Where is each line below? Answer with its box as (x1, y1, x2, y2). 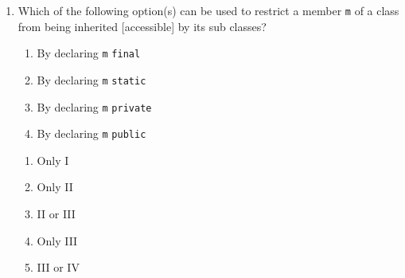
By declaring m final (37, 45, 141, 61)
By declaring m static (37, 71, 146, 88)
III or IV (37, 259, 80, 276)
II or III (37, 206, 76, 222)
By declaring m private (37, 98, 152, 115)
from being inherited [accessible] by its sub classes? (18, 18, 267, 34)
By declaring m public (37, 125, 146, 142)
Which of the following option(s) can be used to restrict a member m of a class (18, 2, 399, 18)
